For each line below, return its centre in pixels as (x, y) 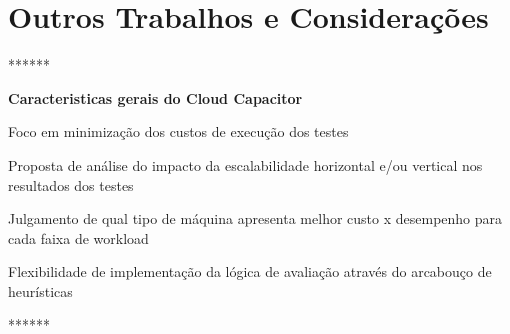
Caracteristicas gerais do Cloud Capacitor (155, 97)
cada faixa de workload (78, 237)
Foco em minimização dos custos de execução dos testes (178, 131)
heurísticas (40, 290)
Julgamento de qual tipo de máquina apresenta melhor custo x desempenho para (255, 218)
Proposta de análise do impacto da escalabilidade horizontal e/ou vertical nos (245, 164)
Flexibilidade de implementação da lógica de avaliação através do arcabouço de (250, 271)
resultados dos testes (71, 184)
